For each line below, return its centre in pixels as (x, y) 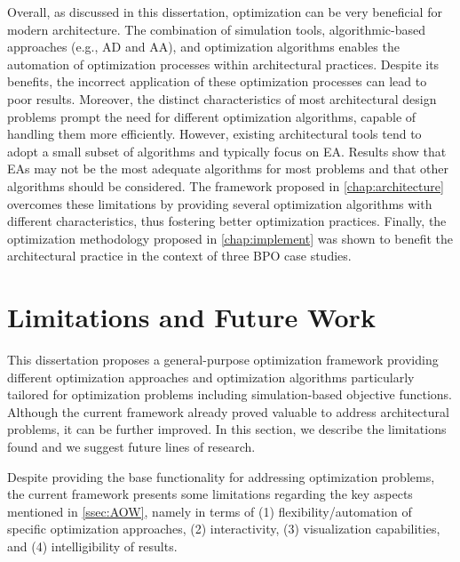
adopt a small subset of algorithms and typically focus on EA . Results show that (227, 151)
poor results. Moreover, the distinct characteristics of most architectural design (222, 98)
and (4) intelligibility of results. (92, 546)
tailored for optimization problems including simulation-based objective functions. (230, 394)
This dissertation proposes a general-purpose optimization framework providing (223, 360)
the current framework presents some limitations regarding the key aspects (210, 494)
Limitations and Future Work (191, 317)
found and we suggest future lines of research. (131, 446)
